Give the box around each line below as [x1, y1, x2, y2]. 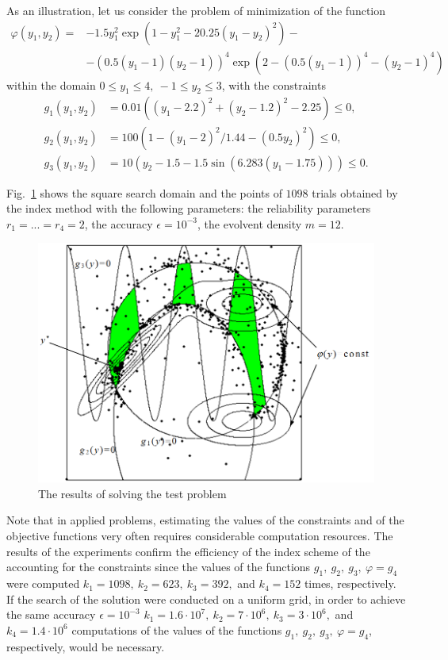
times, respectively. [304, 575, 396, 592]
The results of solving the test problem [38, 485, 227, 501]
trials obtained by [312, 184, 398, 201]
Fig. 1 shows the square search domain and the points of [6, 184, 282, 201]
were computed [6, 575, 80, 592]
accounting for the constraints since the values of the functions [6, 558, 311, 575]
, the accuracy [84, 215, 153, 232]
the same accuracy [6, 606, 96, 623]
